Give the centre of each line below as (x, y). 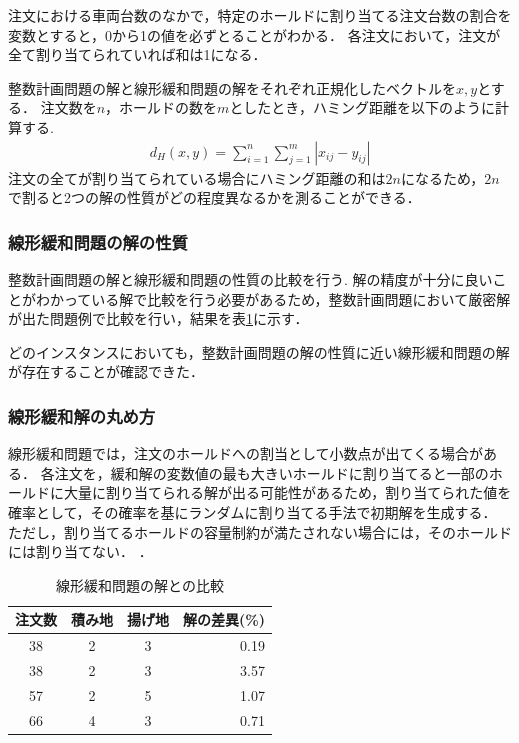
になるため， (443, 177)
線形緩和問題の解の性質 (98, 241)
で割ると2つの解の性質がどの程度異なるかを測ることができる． (214, 197)
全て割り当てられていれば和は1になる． (137, 54)
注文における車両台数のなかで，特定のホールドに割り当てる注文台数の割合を (260, 15)
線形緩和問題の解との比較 (140, 584)
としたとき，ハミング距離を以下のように (362, 107)
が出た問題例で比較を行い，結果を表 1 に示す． (158, 318)
